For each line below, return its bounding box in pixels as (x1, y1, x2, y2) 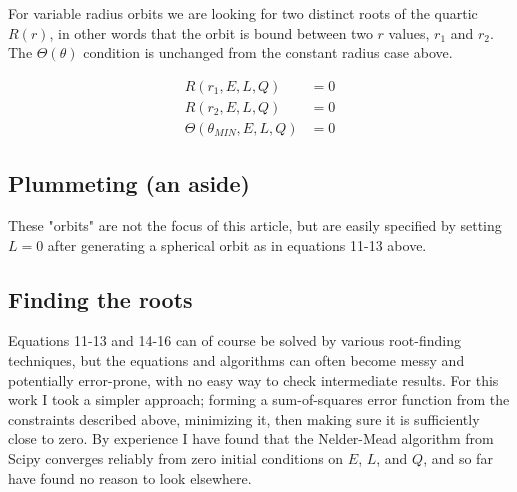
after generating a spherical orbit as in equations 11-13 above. (47, 234, 427, 255)
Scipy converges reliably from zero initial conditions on (8, 448, 344, 469)
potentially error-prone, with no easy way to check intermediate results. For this (8, 369, 499, 390)
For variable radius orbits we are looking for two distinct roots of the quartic (8, 3, 478, 23)
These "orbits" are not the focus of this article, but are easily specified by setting (8, 215, 502, 236)
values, (388, 22, 430, 43)
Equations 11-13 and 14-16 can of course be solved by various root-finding (8, 330, 461, 351)
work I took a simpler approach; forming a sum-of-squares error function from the (8, 389, 510, 410)
